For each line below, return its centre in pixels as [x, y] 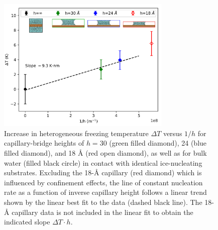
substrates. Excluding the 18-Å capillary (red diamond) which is [103, 172]
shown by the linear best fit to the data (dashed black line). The [103, 202]
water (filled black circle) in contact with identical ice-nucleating [103, 162]
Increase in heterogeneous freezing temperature [76, 133]
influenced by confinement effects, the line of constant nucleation [103, 182]
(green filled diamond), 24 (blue [158, 143]
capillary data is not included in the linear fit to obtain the [102, 212]
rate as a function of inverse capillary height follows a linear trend [105, 192]
